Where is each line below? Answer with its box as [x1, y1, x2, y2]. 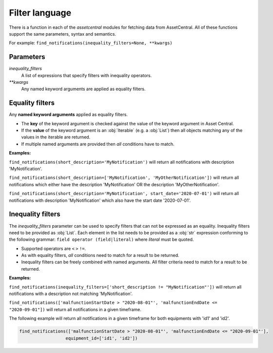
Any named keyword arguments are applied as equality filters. [21, 86, 146, 92]
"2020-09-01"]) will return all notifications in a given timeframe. [9, 306, 141, 312]
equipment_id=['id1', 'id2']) [65, 335, 138, 341]
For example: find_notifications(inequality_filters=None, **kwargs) [9, 40, 173, 46]
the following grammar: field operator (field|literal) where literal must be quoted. [9, 236, 194, 242]
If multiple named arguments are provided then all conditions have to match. [21, 141, 175, 147]
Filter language [9, 7, 72, 18]
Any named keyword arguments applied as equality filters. [9, 112, 128, 118]
